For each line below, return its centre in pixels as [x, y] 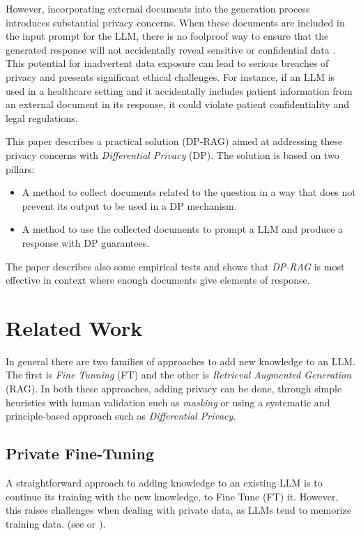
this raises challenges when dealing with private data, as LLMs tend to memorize [178, 510]
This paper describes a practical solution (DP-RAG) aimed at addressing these [174, 141]
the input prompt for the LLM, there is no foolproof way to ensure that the [167, 36]
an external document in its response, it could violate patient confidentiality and [178, 104]
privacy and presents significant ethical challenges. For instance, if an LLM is [170, 76]
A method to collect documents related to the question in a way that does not [189, 192]
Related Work [74, 327]
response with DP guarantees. [86, 242]
